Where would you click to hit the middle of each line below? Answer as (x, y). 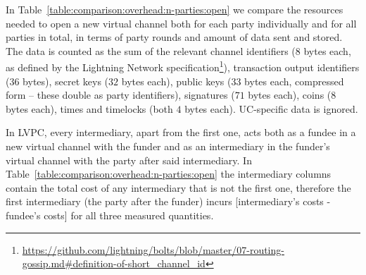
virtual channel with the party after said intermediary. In (129, 160)
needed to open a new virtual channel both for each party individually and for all (181, 23)
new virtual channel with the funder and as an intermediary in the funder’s (168, 146)
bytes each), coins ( (290, 95)
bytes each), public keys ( (176, 81)
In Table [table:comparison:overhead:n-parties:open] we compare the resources (175, 9)
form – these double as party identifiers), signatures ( (120, 95)
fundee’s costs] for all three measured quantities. (110, 215)
